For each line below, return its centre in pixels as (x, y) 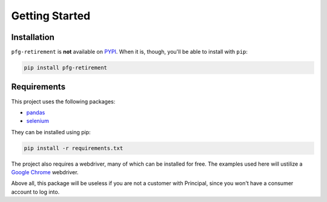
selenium (38, 121)
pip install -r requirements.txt (74, 148)
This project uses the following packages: (63, 101)
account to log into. (35, 192)
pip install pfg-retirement (65, 68)
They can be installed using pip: (51, 132)
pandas (36, 112)
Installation (33, 37)
